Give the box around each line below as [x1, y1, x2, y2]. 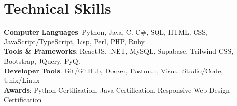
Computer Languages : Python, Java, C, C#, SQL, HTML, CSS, [4, 27, 208, 37]
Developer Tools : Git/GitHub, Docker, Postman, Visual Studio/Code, [4, 65, 223, 75]
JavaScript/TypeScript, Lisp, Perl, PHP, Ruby [4, 36, 145, 46]
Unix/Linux [4, 75, 39, 85]
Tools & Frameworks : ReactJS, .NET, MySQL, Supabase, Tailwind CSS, [4, 46, 234, 56]
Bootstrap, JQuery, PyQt [4, 55, 81, 66]
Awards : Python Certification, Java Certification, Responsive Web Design [4, 84, 230, 95]
